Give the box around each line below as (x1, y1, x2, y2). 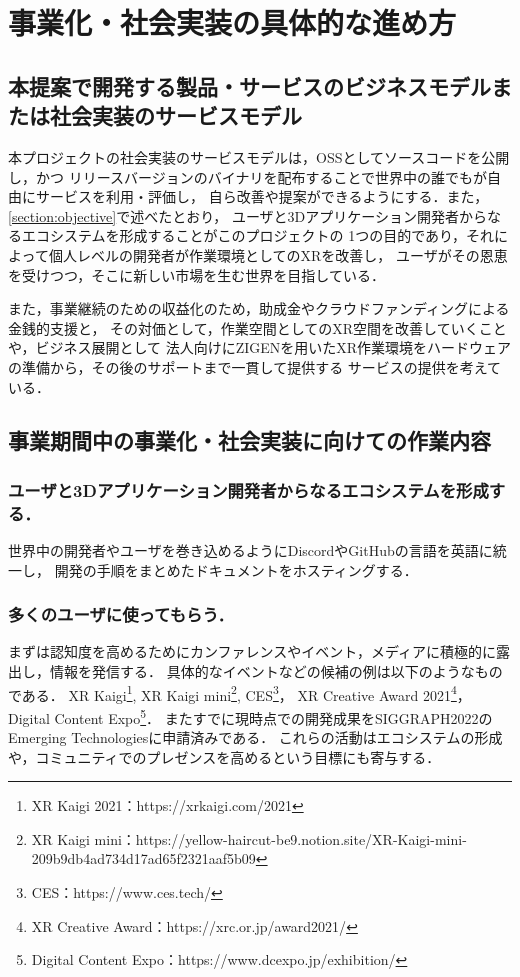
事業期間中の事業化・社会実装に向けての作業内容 (8, 425, 491, 456)
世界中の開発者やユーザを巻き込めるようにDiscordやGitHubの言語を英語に (8, 540, 493, 561)
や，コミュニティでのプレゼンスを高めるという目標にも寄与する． (8, 746, 441, 767)
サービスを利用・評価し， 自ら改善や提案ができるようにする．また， (35, 186, 489, 207)
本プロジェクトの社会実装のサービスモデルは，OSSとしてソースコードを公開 (8, 146, 510, 167)
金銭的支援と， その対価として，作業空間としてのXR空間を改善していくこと (8, 317, 507, 338)
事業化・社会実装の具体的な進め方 (8, 2, 457, 43)
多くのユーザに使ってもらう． (8, 602, 234, 627)
